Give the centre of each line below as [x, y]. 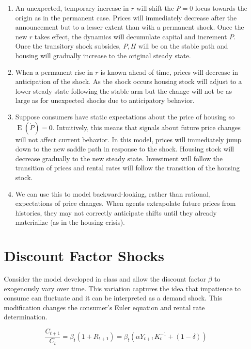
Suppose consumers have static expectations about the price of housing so [125, 116]
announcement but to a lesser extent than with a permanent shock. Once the [130, 27]
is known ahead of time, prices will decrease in [169, 72]
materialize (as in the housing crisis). [70, 222]
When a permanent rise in [54, 72]
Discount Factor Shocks [84, 256]
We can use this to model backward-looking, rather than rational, [113, 193]
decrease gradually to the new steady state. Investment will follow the [119, 158]
